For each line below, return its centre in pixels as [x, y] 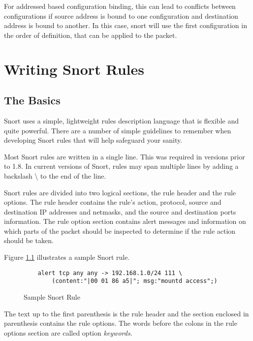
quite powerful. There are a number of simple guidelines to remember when [118, 130]
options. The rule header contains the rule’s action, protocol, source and [113, 202]
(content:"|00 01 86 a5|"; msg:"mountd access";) [135, 281]
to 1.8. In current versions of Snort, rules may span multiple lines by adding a [121, 166]
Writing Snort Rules [74, 69]
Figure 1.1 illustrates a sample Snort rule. [67, 257]
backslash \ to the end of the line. [55, 175]
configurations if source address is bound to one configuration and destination [121, 15]
